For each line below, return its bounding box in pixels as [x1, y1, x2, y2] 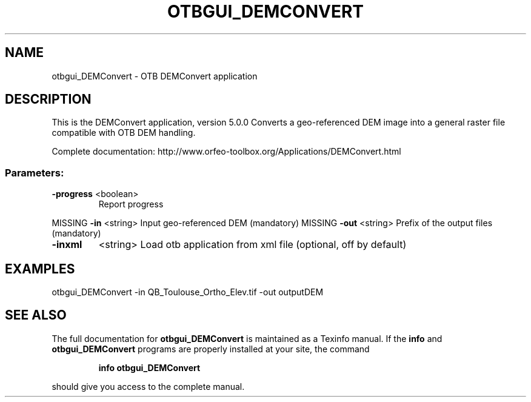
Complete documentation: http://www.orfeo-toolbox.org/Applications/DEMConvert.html [52, 146, 401, 157]
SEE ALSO [5, 307, 67, 323]
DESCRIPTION [5, 92, 92, 107]
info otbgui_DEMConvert [98, 362, 201, 373]
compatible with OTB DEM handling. [52, 127, 196, 138]
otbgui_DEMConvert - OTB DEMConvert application [52, 70, 258, 81]
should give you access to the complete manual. [52, 381, 245, 392]
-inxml [52, 238, 82, 251]
